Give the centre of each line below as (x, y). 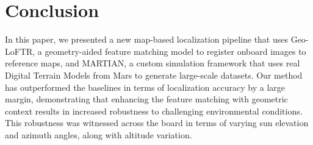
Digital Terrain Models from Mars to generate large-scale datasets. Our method (154, 75)
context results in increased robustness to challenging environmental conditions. (154, 111)
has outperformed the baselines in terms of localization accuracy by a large (145, 87)
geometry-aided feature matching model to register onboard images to (175, 51)
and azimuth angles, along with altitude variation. (99, 134)
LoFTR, (20, 51)
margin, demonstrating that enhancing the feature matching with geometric (146, 99)
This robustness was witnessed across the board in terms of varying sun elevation (157, 123)
